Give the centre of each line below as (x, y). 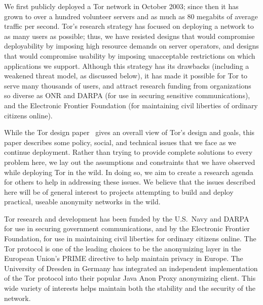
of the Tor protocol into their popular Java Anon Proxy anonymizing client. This (130, 278)
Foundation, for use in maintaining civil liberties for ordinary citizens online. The (130, 238)
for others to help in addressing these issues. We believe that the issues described (130, 182)
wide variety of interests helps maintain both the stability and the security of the (130, 288)
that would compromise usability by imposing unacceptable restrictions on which (130, 55)
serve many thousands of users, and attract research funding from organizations (128, 85)
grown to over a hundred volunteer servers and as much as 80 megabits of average (131, 16)
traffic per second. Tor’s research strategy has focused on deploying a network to (129, 26)
